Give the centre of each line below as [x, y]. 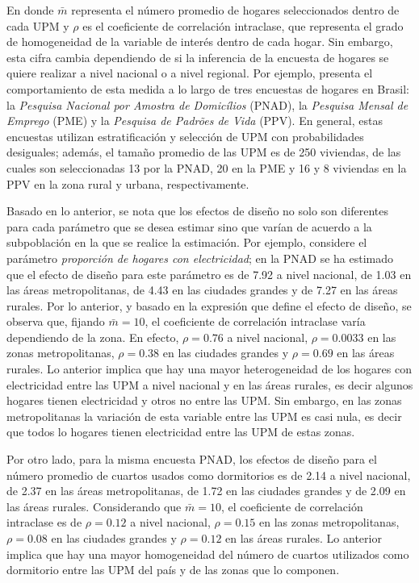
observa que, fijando [56, 321]
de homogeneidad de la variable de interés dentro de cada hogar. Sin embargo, [200, 42]
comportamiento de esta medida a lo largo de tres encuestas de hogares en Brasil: [208, 88]
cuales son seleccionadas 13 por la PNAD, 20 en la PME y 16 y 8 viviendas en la [207, 167]
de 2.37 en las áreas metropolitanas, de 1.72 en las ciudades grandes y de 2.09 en [206, 491]
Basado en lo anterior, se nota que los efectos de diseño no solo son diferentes [197, 211]
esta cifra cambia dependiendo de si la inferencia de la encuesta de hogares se [198, 57]
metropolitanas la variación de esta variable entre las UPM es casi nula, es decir [204, 416]
